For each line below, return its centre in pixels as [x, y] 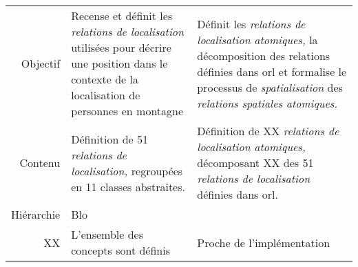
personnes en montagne [127, 111]
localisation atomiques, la [257, 39]
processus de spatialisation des [270, 87]
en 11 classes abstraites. [128, 186]
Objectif [41, 63]
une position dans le [119, 63]
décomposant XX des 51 [255, 162]
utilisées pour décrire [121, 47]
